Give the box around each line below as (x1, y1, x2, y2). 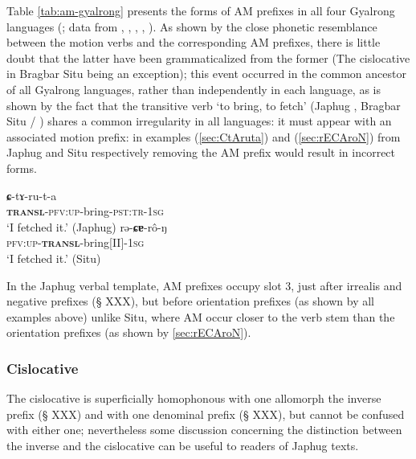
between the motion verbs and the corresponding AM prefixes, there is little (6, 34, 381, 51)
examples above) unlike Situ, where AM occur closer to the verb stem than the (6, 308, 395, 325)
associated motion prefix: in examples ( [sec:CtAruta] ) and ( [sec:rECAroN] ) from (6, 128, 401, 145)
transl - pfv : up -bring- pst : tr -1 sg (6, 203, 164, 219)
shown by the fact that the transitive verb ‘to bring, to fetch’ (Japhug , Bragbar (6, 96, 401, 113)
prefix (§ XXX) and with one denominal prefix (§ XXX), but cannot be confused (6, 405, 405, 422)
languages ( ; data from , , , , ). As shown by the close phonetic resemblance (6, 18, 377, 35)
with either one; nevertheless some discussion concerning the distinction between (6, 421, 402, 438)
